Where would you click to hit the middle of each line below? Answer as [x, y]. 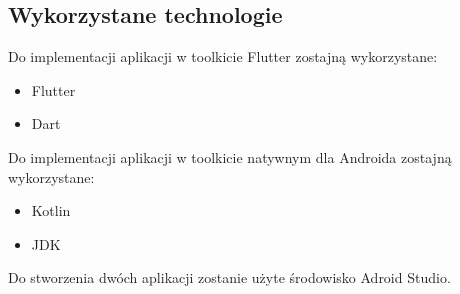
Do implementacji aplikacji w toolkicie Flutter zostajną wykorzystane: [223, 56]
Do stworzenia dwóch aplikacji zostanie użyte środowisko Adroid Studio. [229, 277]
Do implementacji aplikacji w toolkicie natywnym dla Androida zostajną [230, 156]
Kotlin [51, 210]
